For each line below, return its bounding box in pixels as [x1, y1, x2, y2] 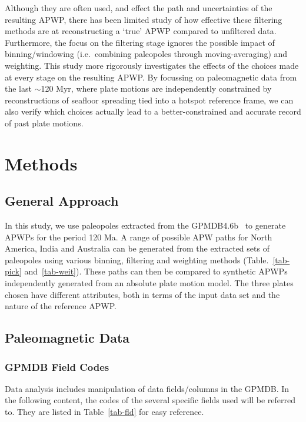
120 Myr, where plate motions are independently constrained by [41, 82, 272, 95]
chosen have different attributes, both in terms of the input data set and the [5, 288, 280, 300]
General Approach [5, 192, 119, 210]
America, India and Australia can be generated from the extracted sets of [5, 242, 270, 254]
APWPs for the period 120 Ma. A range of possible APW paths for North [5, 230, 272, 243]
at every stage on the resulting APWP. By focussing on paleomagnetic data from [5, 71, 297, 83]
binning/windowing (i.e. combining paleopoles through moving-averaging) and [5, 48, 288, 60]
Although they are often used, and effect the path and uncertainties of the [5, 2, 272, 14]
